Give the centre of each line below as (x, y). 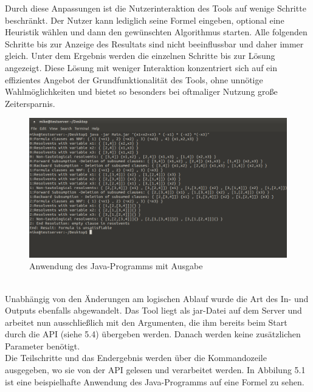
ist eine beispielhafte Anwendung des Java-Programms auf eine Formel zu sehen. (155, 381)
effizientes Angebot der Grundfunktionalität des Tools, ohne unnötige (134, 79)
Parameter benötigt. (43, 346)
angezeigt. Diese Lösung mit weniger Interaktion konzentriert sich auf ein (141, 67)
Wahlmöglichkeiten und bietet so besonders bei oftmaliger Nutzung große (141, 91)
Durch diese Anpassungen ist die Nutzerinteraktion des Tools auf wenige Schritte (156, 8)
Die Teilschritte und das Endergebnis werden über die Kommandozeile (136, 358)
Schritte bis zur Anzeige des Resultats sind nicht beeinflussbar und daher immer (154, 43)
